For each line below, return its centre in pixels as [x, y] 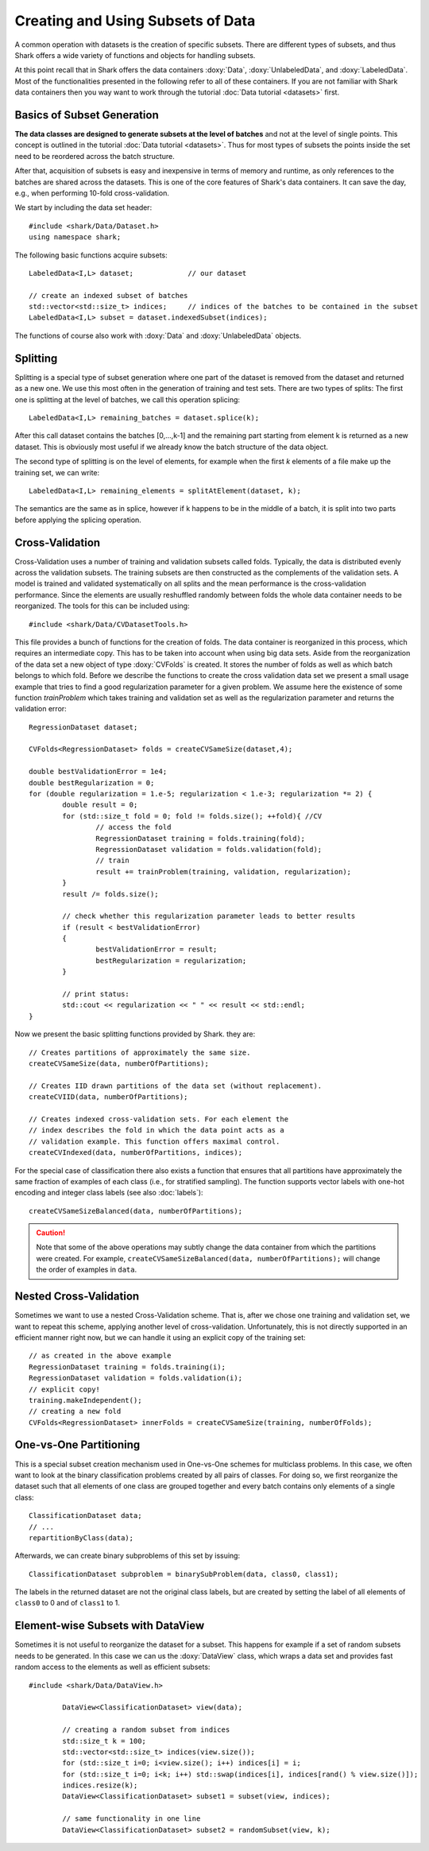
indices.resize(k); [100, 1785]
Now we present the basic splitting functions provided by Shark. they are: [135, 1034]
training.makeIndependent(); [85, 1400]
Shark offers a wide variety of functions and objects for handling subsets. [135, 55]
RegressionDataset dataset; [83, 727]
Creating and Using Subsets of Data [135, 21]
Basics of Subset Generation [87, 115]
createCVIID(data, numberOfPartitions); [108, 1097]
